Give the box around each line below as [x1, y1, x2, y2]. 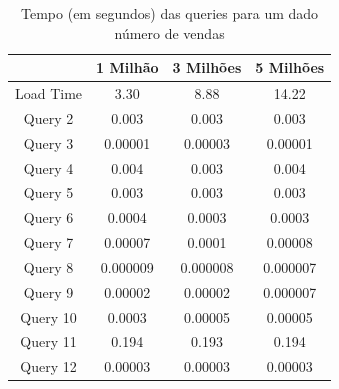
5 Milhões [255, 57, 325, 78]
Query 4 [23, 157, 74, 178]
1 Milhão [96, 57, 159, 78]
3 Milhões [172, 57, 242, 78]
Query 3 [23, 132, 74, 153]
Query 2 [23, 107, 74, 128]
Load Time [15, 83, 83, 104]
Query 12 [20, 356, 77, 377]
